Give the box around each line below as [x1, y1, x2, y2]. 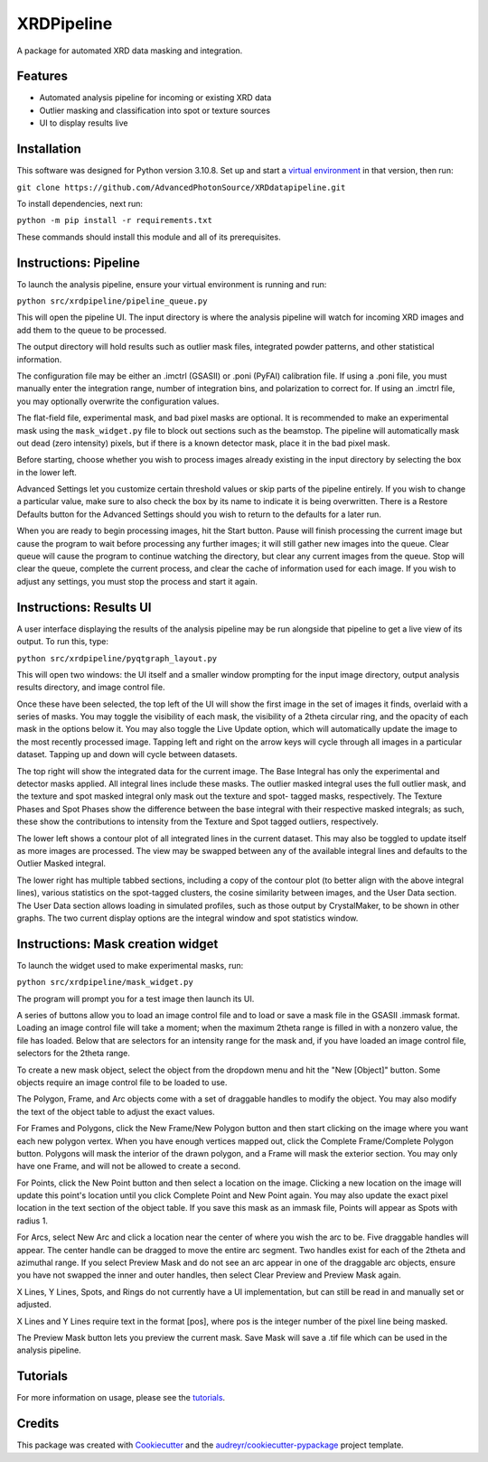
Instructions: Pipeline [16, 255, 140, 270]
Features [16, 69, 68, 84]
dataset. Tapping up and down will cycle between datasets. [16, 749, 239, 760]
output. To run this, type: [16, 636, 108, 647]
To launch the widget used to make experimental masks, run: [16, 960, 244, 970]
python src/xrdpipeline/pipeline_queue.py [16, 296, 208, 306]
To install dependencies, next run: [16, 198, 144, 209]
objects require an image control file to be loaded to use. [16, 1076, 228, 1088]
